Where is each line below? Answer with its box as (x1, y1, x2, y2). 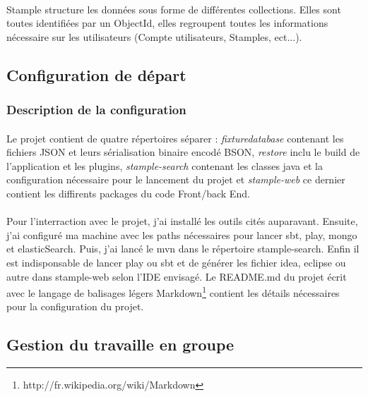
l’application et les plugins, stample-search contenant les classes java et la (6, 158, 323, 173)
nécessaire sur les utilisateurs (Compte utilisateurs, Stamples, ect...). (6, 29, 302, 44)
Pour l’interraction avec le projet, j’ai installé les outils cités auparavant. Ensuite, (6, 214, 358, 228)
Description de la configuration (6, 101, 186, 118)
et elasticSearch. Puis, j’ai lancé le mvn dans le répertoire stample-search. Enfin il (6, 241, 360, 256)
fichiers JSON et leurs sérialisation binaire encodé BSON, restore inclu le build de (6, 145, 360, 159)
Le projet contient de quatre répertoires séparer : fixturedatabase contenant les (6, 130, 344, 145)
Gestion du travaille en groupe (6, 334, 235, 355)
